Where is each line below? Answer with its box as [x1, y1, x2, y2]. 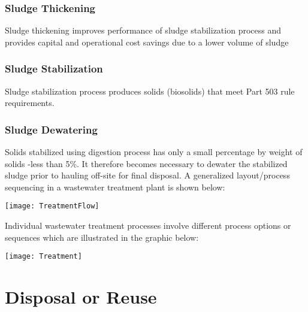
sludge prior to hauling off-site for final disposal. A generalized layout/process [5, 169, 290, 181]
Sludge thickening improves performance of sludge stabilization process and [5, 24, 282, 37]
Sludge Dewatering [5, 122, 98, 137]
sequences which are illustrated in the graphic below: [5, 231, 199, 243]
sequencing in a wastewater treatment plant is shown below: [5, 180, 225, 193]
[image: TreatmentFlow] [5, 202, 99, 211]
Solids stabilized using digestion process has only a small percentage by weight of [5, 146, 303, 158]
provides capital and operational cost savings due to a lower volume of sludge [5, 35, 289, 48]
